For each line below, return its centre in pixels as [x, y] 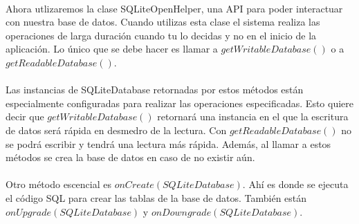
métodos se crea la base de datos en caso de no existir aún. [130, 157]
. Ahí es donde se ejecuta [295, 184]
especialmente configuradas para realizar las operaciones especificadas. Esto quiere [179, 103]
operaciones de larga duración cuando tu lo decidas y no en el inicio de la [161, 35]
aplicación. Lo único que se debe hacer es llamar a [112, 49]
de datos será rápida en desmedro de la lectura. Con [116, 130]
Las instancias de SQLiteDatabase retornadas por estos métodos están [155, 90]
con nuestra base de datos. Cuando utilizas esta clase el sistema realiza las [163, 22]
